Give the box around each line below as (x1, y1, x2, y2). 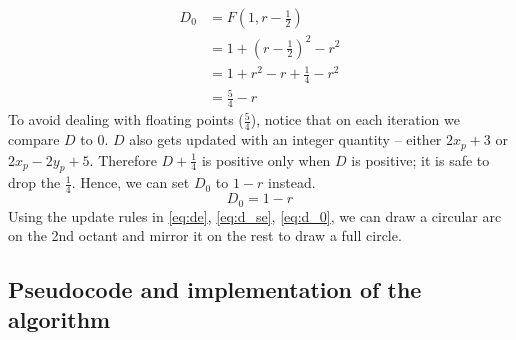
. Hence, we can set (71, 172, 190, 193)
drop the (8, 172, 61, 193)
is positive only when (201, 149, 331, 170)
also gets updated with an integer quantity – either (129, 129, 442, 150)
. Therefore (89, 149, 157, 170)
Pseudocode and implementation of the (8, 274, 422, 305)
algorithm (8, 303, 111, 334)
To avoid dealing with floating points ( (8, 109, 244, 130)
